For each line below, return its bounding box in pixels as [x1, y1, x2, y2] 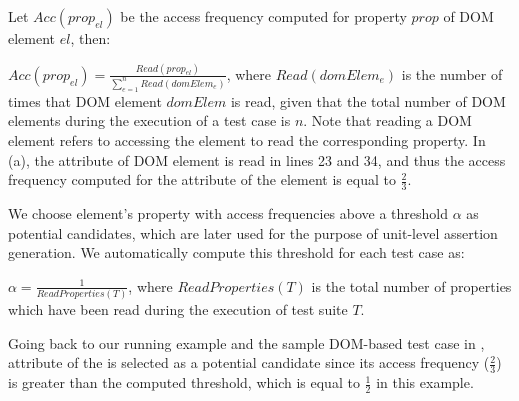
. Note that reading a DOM [303, 110, 472, 131]
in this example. [376, 372, 474, 393]
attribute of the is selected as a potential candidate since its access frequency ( [8, 352, 490, 373]
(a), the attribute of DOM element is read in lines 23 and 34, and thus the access [8, 149, 506, 170]
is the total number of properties [311, 275, 512, 296]
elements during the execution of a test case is [8, 110, 291, 131]
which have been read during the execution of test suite [8, 299, 348, 320]
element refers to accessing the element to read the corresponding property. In [8, 129, 486, 150]
